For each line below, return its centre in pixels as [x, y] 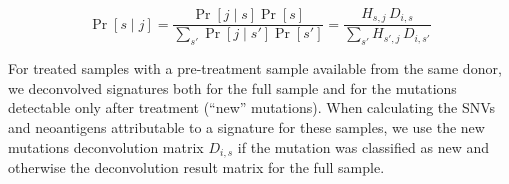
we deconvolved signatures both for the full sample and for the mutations [232, 87]
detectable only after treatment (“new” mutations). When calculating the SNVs [252, 107]
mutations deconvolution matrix [106, 146]
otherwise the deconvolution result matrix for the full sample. [196, 167]
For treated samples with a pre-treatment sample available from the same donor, [255, 68]
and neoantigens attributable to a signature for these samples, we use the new [246, 127]
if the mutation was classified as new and [363, 146]
